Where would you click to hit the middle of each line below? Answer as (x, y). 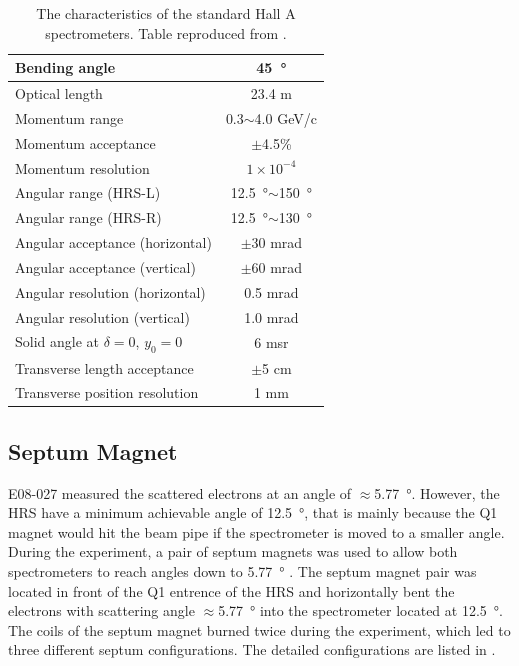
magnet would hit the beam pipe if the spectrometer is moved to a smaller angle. (256, 531)
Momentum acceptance (85, 142)
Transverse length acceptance (104, 367)
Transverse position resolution (107, 392)
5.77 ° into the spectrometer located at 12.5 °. (360, 610)
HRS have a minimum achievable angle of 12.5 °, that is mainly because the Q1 (253, 512)
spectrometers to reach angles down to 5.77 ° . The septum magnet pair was (242, 571)
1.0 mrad (271, 316)
